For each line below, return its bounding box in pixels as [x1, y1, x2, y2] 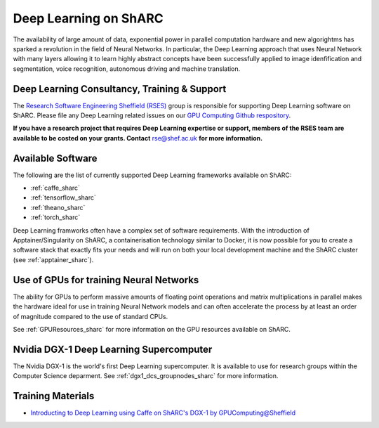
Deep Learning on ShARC [13, 11, 164, 26]
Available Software [13, 152, 98, 164]
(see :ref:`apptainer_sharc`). [13, 255, 94, 264]
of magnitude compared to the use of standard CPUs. [13, 312, 168, 320]
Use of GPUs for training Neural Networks [13, 274, 199, 286]
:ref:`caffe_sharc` [30, 183, 80, 193]
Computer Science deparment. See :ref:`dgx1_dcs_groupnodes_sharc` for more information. [13, 372, 279, 380]
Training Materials [13, 390, 95, 402]
